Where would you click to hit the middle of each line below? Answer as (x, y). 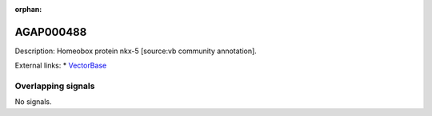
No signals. (33, 102)
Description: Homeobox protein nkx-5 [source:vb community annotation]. (136, 51)
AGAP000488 (51, 32)
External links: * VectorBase (61, 66)
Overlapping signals (55, 86)
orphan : (28, 9)
